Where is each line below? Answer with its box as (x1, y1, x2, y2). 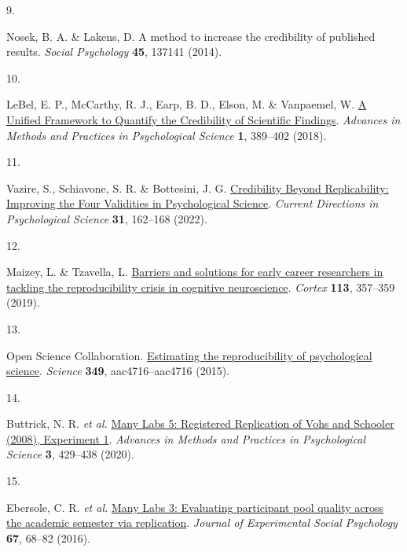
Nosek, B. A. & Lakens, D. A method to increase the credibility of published (6, 28, 376, 44)
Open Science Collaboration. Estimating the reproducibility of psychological (6, 347, 372, 363)
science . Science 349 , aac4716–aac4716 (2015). (6, 362, 229, 379)
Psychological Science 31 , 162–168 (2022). (6, 210, 207, 226)
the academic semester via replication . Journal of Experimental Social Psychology (6, 514, 398, 531)
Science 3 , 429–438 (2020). (6, 446, 134, 462)
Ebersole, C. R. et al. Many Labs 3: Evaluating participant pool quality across (6, 499, 384, 515)
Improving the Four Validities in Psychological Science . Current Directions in (6, 195, 379, 212)
